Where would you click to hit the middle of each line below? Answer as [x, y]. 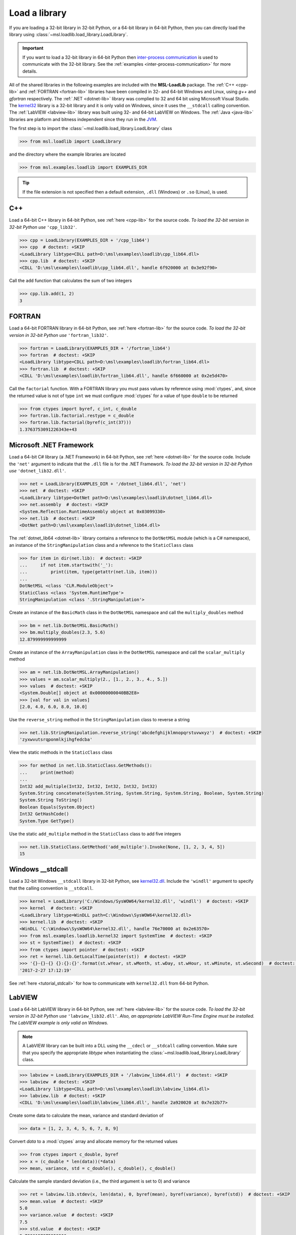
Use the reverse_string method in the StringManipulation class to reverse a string [99, 720]
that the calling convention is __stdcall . [51, 888]
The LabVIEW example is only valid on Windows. [59, 1023]
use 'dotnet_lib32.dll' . [37, 471]
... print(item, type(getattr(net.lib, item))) [89, 572]
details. [30, 71]
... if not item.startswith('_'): [66, 565]
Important [33, 48]
